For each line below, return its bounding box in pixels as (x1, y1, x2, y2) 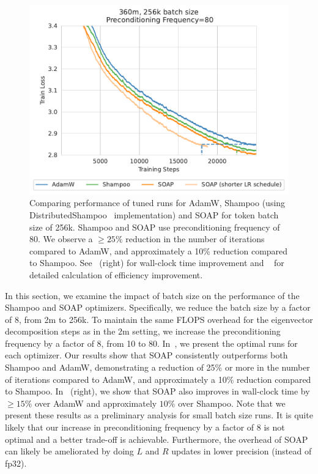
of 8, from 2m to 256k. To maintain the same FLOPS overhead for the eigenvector (5, 313, 313, 325)
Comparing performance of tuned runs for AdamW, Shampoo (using (29, 196, 286, 209)
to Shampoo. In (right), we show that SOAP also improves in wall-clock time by (5, 385, 310, 398)
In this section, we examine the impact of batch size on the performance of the (5, 289, 300, 302)
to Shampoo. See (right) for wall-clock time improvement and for (29, 256, 284, 269)
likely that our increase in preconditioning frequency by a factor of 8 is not (5, 421, 285, 434)
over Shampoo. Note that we (178, 396, 286, 409)
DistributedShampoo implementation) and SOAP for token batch (29, 208, 279, 221)
